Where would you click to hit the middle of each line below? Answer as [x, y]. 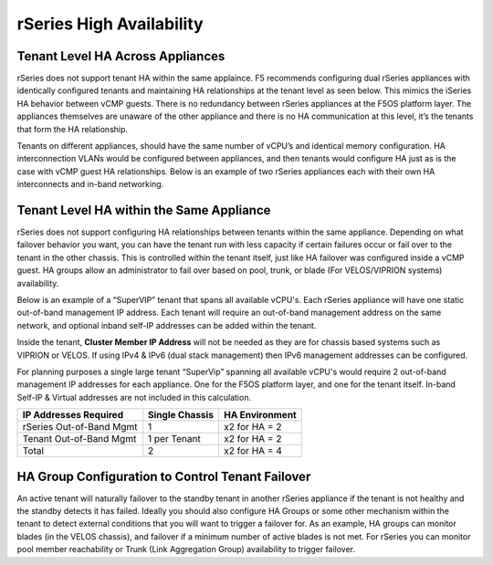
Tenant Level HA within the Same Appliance [144, 210]
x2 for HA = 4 [253, 451]
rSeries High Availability [110, 24]
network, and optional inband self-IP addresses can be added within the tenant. [167, 325]
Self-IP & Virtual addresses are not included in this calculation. [134, 397]
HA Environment [260, 415]
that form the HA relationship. [72, 129]
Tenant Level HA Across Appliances [121, 56]
